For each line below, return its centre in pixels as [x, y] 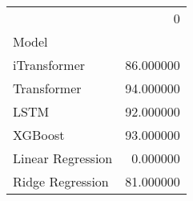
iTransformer [49, 65]
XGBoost [39, 135]
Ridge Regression [61, 181]
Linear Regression [63, 158]
